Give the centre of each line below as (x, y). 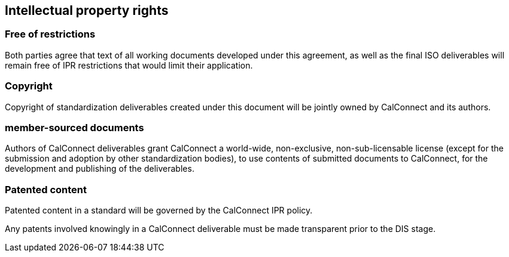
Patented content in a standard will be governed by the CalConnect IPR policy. (159, 210)
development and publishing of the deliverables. (100, 169)
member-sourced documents (74, 127)
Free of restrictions (50, 34)
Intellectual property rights (87, 10)
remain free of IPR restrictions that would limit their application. (129, 65)
